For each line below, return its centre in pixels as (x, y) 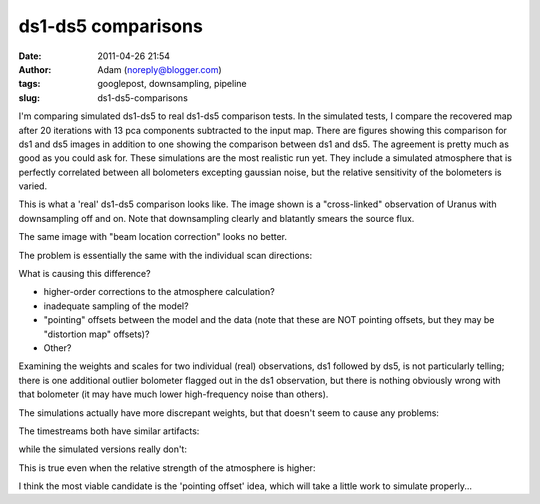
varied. (33, 186)
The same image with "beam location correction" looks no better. (153, 237)
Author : (35, 69)
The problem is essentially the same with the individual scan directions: (165, 255)
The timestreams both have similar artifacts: (109, 431)
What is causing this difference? (84, 274)
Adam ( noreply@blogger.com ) (159, 69)
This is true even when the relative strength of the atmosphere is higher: (167, 467)
